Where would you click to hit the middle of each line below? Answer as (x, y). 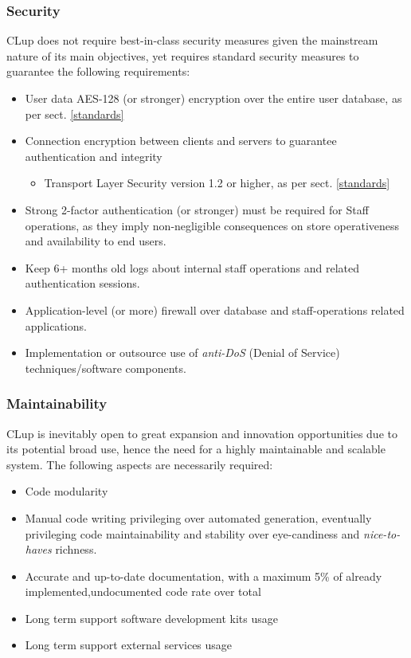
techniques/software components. (106, 368)
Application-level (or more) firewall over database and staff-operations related (215, 309)
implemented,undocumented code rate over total (143, 591)
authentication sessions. (82, 283)
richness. (76, 549)
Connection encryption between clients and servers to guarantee (181, 141)
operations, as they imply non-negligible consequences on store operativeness (212, 225)
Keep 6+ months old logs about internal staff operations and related (192, 267)
